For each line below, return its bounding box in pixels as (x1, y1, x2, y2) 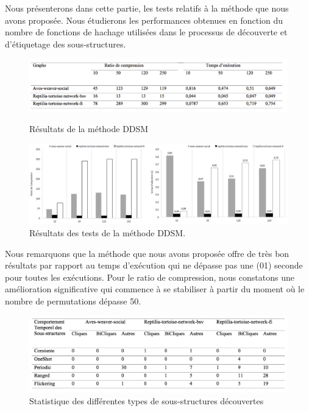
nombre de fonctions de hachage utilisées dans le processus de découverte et (5, 26, 288, 38)
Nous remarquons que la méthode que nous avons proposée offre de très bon (5, 247, 289, 259)
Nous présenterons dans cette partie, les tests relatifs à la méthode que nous (5, 2, 289, 14)
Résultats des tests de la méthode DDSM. (29, 227, 186, 239)
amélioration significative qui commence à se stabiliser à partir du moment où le (5, 283, 305, 295)
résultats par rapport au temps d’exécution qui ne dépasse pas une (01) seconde (5, 259, 303, 272)
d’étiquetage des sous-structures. (5, 37, 126, 50)
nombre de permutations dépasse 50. (5, 294, 141, 307)
